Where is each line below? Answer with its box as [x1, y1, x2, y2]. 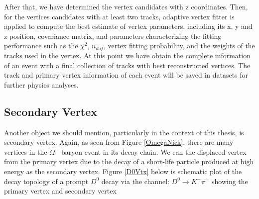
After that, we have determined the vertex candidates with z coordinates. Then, [4, 1, 248, 11]
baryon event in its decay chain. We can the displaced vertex [61, 146, 247, 157]
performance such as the [4, 40, 78, 51]
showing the [211, 176, 248, 186]
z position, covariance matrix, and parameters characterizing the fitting [4, 30, 222, 41]
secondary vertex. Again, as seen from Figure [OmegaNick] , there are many [4, 137, 234, 147]
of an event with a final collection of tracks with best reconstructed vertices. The [4, 60, 251, 70]
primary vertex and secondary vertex [4, 186, 117, 196]
